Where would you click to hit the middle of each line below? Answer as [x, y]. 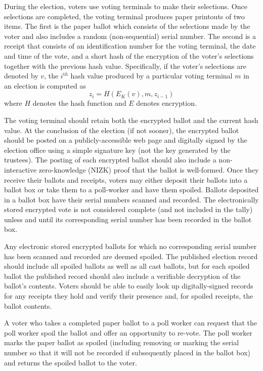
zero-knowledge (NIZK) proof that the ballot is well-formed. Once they [149, 169]
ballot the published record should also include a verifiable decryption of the [122, 276]
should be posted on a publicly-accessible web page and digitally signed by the [126, 140]
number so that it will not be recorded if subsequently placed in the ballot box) [127, 352]
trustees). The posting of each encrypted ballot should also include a [110, 160]
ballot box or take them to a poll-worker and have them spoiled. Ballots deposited [131, 190]
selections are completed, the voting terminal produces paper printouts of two [124, 16]
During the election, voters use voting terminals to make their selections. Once [126, 6]
